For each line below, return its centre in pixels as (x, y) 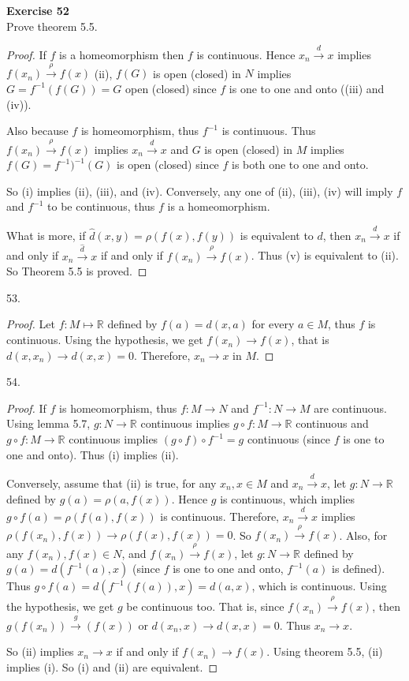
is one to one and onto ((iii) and (307, 88)
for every (273, 324)
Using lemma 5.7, (48, 423)
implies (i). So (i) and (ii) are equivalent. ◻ (112, 666)
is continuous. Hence (246, 54)
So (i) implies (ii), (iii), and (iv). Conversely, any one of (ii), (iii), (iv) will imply (200, 191)
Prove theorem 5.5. (52, 26)
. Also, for (363, 535)
